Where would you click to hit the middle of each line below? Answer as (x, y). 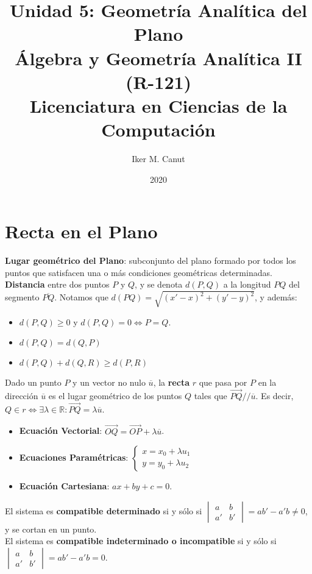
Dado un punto (33, 382)
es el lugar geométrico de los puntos (115, 395)
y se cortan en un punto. (51, 529)
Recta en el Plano (81, 231)
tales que (211, 395)
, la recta (171, 382)
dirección (22, 395)
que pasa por (223, 382)
